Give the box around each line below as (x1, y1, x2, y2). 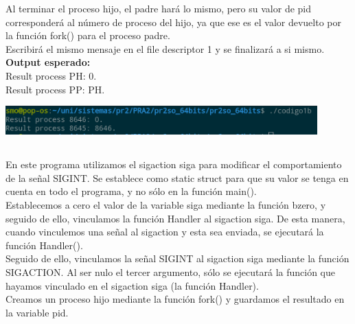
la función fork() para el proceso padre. (5, 28, 170, 43)
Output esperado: (5, 55, 91, 69)
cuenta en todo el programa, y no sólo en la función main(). (5, 184, 257, 198)
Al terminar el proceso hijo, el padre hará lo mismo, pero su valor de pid (5, 1, 312, 15)
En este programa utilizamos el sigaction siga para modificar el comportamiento (5, 157, 342, 172)
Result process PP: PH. (5, 82, 105, 96)
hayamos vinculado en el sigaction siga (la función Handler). (5, 278, 259, 292)
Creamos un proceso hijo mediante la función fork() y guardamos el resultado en (5, 292, 345, 306)
